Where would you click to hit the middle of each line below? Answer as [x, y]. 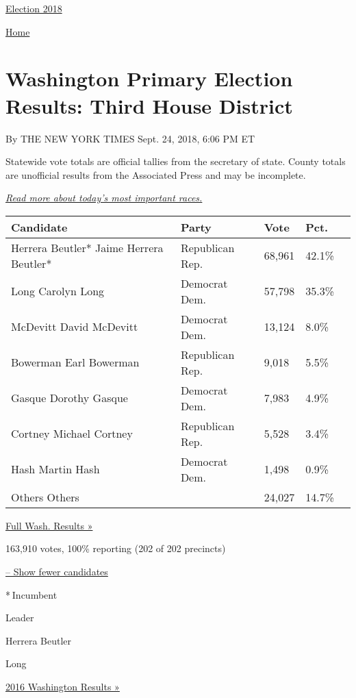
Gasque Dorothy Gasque [69, 398]
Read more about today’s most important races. [104, 198]
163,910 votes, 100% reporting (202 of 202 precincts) [116, 548]
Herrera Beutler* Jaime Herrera [87, 247]
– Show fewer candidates [57, 572]
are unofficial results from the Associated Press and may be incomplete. [156, 174]
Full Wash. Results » [49, 525]
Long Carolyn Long [58, 291]
